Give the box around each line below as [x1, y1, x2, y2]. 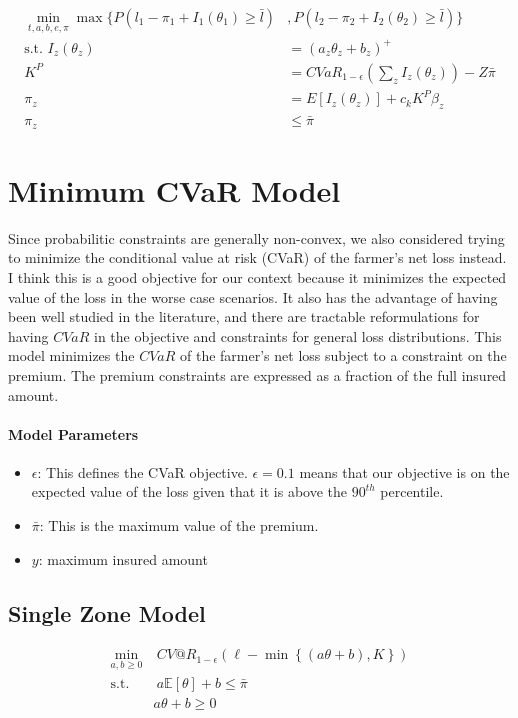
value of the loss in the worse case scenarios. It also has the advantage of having [8, 286, 498, 307]
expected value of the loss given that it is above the [31, 481, 347, 502]
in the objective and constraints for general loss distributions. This [94, 325, 502, 346]
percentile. [380, 481, 444, 502]
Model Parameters [8, 423, 139, 444]
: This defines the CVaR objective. [37, 461, 248, 482]
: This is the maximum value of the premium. [39, 515, 319, 536]
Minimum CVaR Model [8, 169, 341, 210]
